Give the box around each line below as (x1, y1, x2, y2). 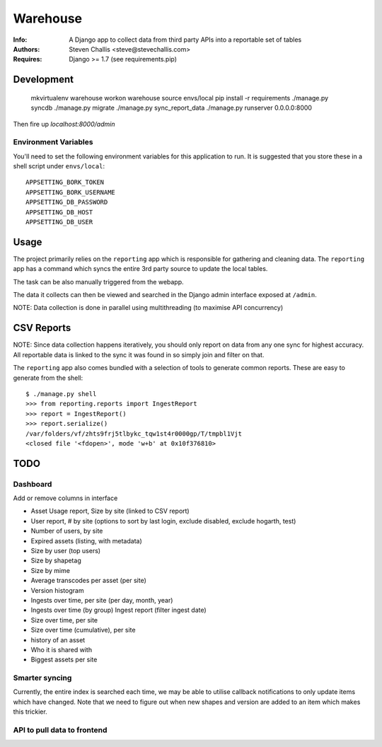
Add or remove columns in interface (13, 494, 118, 502)
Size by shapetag (30, 556, 81, 565)
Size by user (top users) (30, 547, 101, 555)
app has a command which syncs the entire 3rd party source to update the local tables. (13, 265, 268, 273)
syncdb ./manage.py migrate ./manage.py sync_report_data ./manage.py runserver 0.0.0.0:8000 (30, 103, 313, 112)
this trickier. (13, 707, 47, 716)
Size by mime (30, 566, 71, 574)
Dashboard (13, 479, 52, 489)
